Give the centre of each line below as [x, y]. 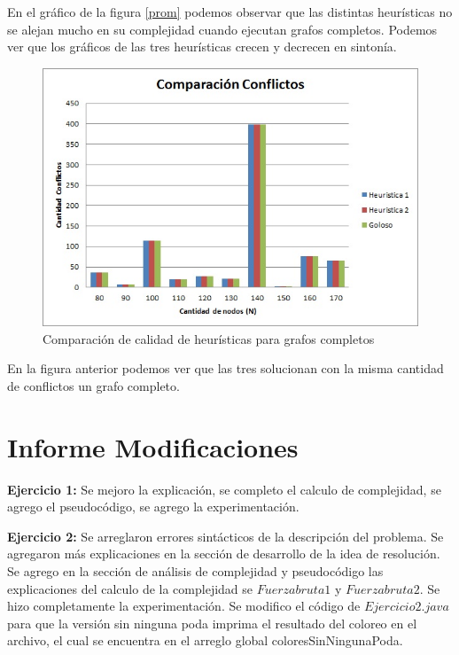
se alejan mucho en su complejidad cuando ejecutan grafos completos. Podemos [222, 29]
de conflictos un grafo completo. [93, 385]
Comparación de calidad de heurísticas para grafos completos [209, 338]
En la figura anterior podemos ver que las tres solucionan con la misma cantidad [226, 368]
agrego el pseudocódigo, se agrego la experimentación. [153, 507]
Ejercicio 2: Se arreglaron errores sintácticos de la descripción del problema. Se [226, 536]
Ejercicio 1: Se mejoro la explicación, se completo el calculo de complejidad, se [224, 489]
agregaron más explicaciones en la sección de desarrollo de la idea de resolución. [224, 554]
